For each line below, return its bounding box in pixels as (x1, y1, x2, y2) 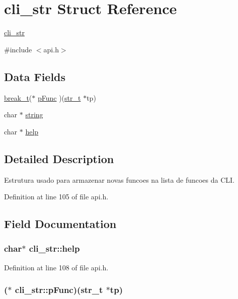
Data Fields (4, 68, 66, 84)
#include (4, 44, 32, 54)
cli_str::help (29, 242, 80, 255)
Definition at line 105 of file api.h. (4, 191, 109, 202)
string (25, 109, 43, 120)
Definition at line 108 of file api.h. (4, 262, 109, 272)
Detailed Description (4, 151, 114, 166)
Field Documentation (4, 216, 117, 232)
